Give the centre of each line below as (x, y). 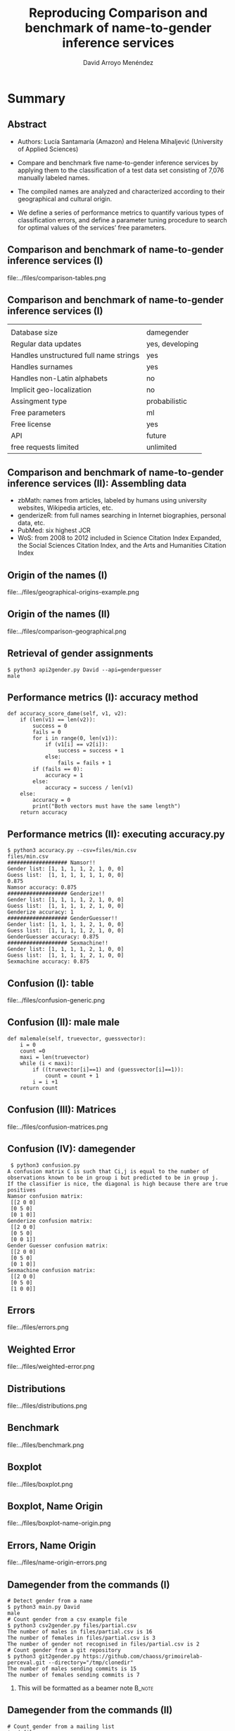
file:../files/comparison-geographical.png (67, 631)
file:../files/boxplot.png (40, 1484)
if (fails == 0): (58, 769)
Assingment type (39, 402)
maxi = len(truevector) (55, 1057)
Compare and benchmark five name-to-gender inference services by (118, 162)
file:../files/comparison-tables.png (57, 277)
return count (39, 1088)
